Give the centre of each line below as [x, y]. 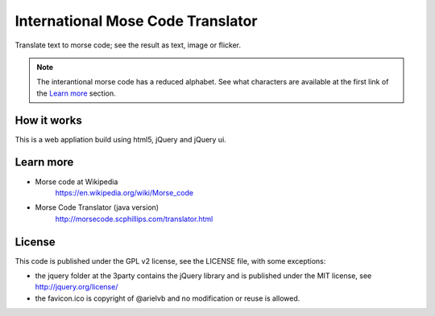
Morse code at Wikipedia [77, 182]
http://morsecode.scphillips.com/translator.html [134, 219]
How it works [48, 120]
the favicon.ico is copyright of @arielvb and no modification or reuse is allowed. [168, 298]
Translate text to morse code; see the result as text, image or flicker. [128, 45]
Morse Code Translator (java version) [97, 207]
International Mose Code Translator [136, 21]
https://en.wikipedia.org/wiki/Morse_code [124, 192]
